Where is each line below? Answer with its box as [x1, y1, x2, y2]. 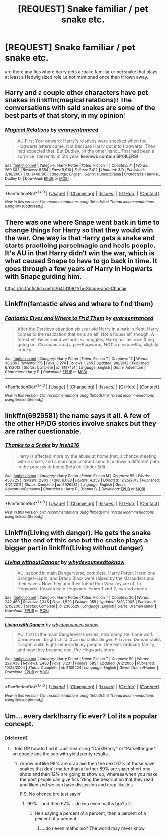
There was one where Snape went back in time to [5, 218, 160, 226]
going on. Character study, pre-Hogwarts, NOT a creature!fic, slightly [17, 342, 159, 347]
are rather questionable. [5, 427, 82, 436]
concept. [5, 719, 34, 728]
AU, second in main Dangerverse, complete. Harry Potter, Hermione [17, 570, 156, 576]
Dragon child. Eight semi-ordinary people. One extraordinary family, [17, 642, 156, 648]
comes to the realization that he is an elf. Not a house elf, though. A [17, 331, 154, 337]
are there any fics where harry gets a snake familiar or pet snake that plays [5, 68, 158, 75]
